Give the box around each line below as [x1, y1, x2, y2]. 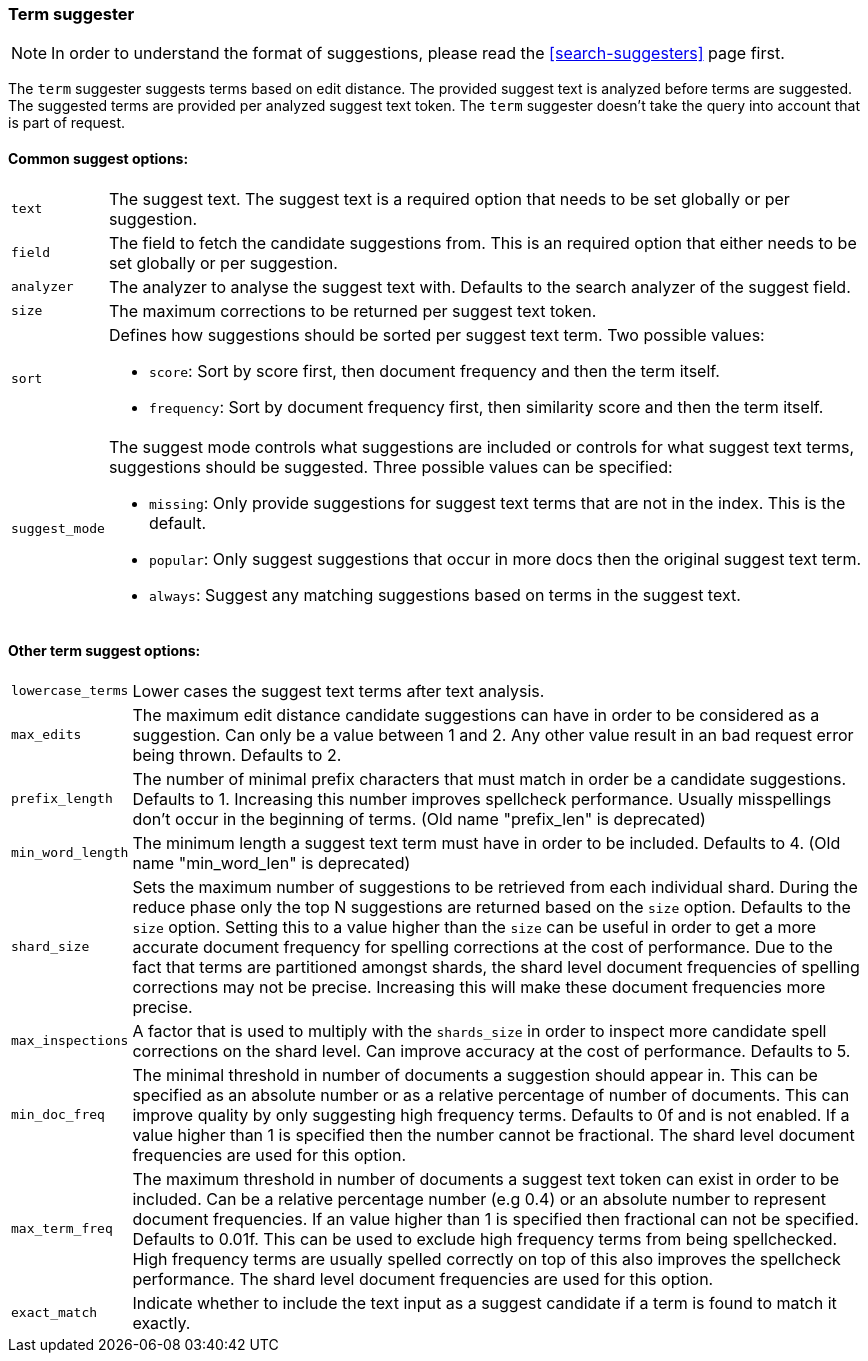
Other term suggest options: [8, 642, 201, 660]
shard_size [11, 939, 90, 955]
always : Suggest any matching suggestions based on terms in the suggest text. [148, 584, 741, 605]
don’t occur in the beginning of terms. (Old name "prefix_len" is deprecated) [132, 808, 706, 829]
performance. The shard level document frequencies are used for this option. [132, 1268, 714, 1289]
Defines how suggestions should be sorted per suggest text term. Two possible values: [108, 324, 765, 345]
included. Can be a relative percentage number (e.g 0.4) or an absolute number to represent [132, 1188, 827, 1209]
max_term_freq [11, 1221, 113, 1237]
